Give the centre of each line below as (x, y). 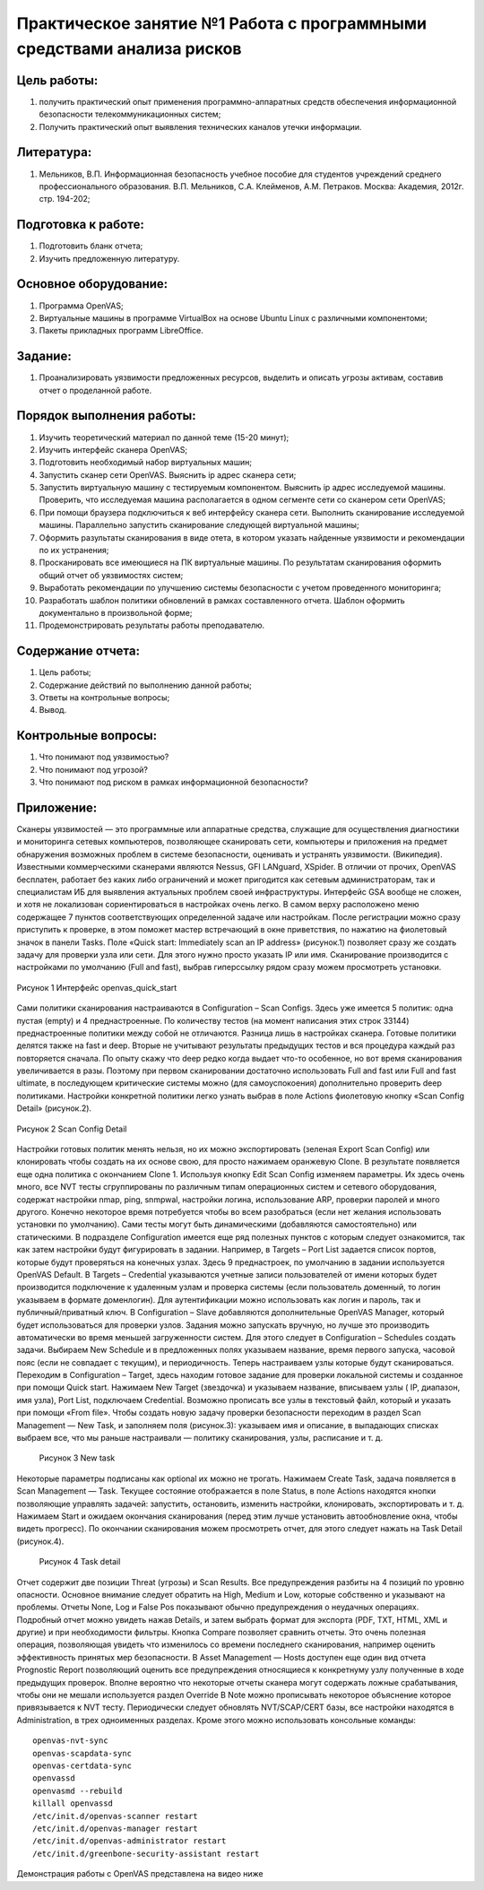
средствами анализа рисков (129, 48)
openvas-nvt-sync (70, 1741)
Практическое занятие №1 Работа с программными (222, 23)
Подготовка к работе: (81, 225)
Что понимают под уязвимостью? (104, 757)
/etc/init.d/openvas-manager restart (116, 1828)
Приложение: (57, 807)
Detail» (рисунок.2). (54, 1108)
